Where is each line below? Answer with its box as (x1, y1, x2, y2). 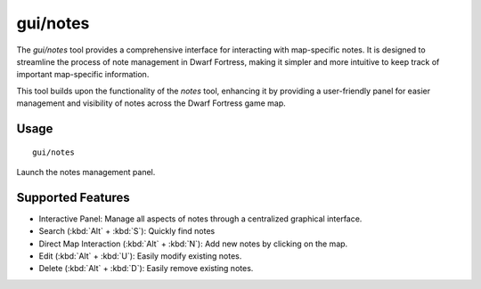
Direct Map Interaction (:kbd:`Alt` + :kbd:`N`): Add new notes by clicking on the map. (38, 238, 348, 249)
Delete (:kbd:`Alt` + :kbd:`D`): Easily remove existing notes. (38, 263, 254, 274)
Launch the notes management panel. (16, 166, 156, 177)
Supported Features (16, 189, 131, 205)
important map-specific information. (16, 69, 150, 80)
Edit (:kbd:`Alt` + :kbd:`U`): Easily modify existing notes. (38, 250, 242, 261)
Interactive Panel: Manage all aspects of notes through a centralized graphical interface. (38, 213, 363, 224)
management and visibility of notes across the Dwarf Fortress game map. (16, 98, 287, 108)
